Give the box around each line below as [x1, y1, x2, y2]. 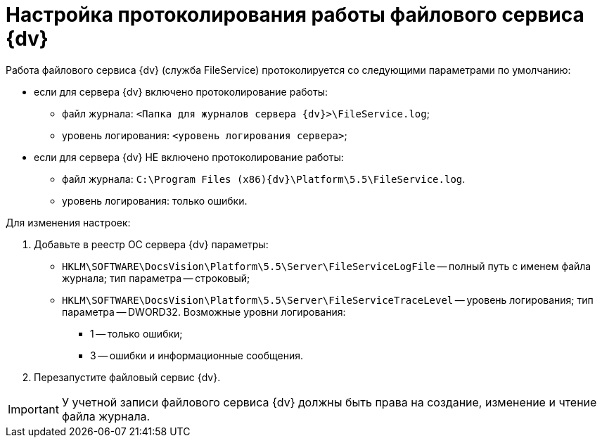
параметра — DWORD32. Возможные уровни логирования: [62, 305, 346, 318]
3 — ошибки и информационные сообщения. [90, 349, 303, 361]
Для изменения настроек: [6, 216, 131, 229]
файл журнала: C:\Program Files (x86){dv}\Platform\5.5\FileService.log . [62, 172, 466, 185]
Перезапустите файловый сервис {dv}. [34, 371, 221, 383]
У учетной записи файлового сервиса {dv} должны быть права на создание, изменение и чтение [61, 394, 597, 409]
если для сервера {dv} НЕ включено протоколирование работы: [34, 150, 344, 163]
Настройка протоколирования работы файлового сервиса [6, 3, 584, 27]
